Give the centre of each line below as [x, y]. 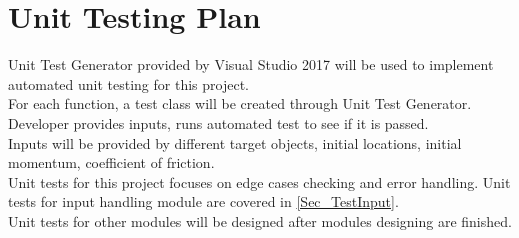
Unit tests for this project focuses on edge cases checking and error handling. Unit [259, 181]
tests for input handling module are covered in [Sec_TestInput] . [203, 201]
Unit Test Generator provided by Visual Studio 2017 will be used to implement [251, 64]
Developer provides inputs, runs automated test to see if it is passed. [218, 122]
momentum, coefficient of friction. [111, 162]
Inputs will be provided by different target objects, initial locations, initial [235, 142]
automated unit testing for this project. [128, 83]
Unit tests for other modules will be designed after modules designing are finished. [260, 220]
